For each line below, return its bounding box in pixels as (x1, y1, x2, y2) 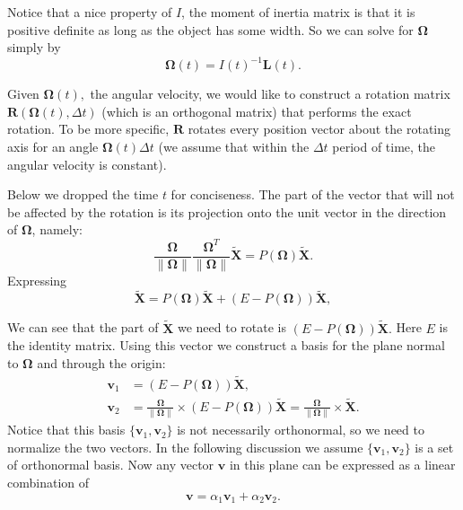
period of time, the (332, 137, 436, 156)
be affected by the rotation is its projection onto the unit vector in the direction (7, 202, 447, 221)
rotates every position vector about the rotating (188, 119, 451, 138)
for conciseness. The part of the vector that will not (170, 185, 455, 204)
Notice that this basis (7, 420, 126, 439)
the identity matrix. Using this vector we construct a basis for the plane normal (7, 336, 445, 355)
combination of (7, 473, 90, 491)
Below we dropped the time (7, 185, 159, 204)
